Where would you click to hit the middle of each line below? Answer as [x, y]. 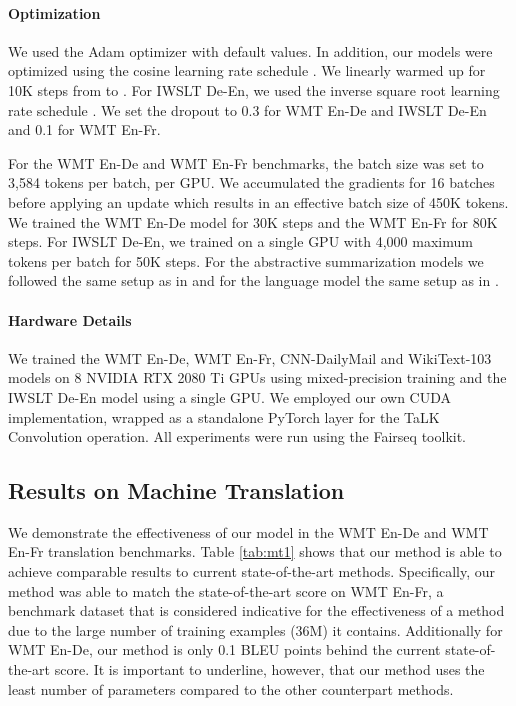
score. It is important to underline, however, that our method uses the [269, 669]
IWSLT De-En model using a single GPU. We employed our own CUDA [230, 396]
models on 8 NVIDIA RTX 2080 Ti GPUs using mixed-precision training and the [257, 377]
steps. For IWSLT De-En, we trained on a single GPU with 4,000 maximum [240, 241]
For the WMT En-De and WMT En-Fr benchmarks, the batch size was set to [246, 162]
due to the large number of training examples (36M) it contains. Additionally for [255, 629]
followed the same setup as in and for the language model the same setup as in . [253, 280]
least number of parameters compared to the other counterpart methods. [231, 688]
